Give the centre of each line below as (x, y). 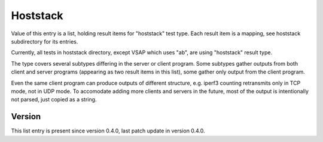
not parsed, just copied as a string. (54, 100)
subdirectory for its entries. (45, 41)
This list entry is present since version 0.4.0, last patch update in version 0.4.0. (108, 131)
